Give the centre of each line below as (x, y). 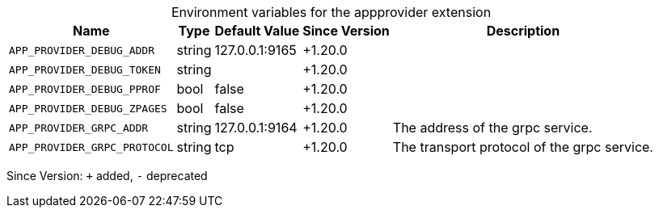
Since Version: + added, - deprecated (107, 176)
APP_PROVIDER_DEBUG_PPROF (85, 89)
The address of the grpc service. (492, 128)
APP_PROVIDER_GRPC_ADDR (79, 128)
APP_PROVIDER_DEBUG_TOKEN (85, 69)
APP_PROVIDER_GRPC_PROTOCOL (91, 147)
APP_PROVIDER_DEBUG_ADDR (82, 50)
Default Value (257, 31)
